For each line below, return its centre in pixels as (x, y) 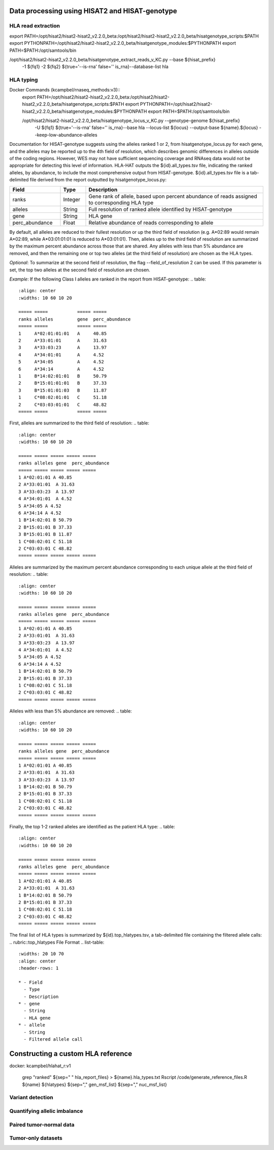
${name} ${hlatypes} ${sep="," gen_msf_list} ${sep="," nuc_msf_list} (95, 1084)
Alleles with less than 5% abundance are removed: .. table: (71, 711)
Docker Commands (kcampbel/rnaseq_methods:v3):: (65, 90)
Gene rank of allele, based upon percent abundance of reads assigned (173, 196)
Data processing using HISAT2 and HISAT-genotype (93, 11)
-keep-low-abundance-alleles (66, 135)
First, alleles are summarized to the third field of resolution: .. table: (79, 423)
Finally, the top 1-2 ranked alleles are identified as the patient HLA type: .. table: (92, 827)
